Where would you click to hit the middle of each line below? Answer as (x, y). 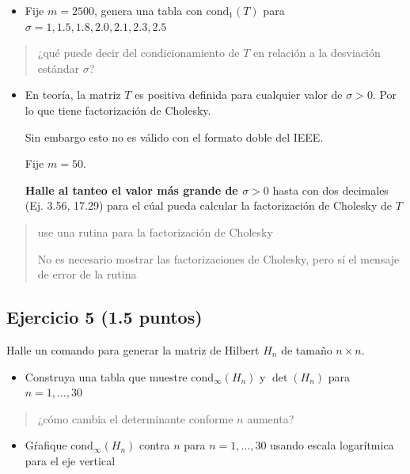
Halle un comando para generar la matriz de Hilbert (133, 349)
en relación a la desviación (317, 53)
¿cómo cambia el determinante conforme (135, 418)
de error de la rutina (87, 274)
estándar (59, 68)
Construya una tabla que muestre (106, 376)
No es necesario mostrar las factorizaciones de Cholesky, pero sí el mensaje (218, 258)
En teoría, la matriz (73, 95)
